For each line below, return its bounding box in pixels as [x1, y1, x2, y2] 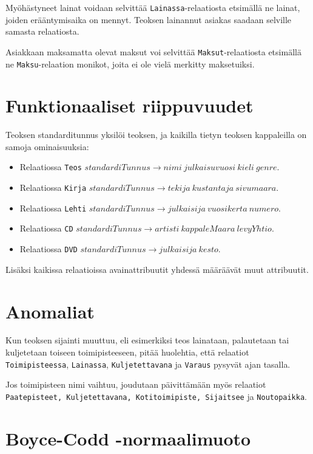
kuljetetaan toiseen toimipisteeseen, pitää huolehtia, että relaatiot [5, 346, 249, 359]
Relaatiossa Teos [19, 160, 82, 173]
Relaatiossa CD [19, 222, 73, 235]
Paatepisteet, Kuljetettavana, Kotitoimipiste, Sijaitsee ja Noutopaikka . [5, 390, 307, 402]
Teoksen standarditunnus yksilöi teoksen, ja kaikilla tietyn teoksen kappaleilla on [5, 128, 307, 141]
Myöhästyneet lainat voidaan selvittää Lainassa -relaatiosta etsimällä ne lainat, [5, 1, 300, 13]
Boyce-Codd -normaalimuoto [5, 425, 251, 450]
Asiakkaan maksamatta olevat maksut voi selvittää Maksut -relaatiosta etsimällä [5, 45, 301, 58]
